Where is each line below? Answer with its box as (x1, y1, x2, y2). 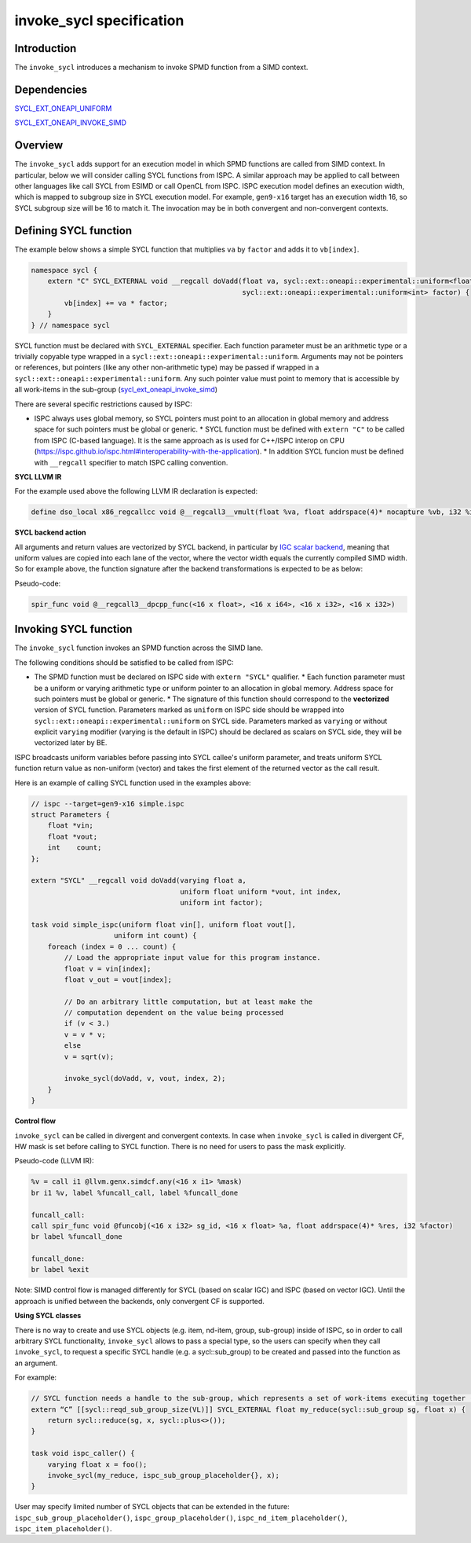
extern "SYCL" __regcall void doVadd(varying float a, (31, 876, 246, 885)
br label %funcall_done (31, 1233, 123, 1241)
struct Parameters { (31, 810, 110, 819)
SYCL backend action (14, 527, 86, 538)
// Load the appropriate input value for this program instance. (64, 953, 321, 962)
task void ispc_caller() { (31, 1449, 135, 1458)
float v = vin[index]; (64, 964, 152, 973)
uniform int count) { (114, 931, 197, 940)
